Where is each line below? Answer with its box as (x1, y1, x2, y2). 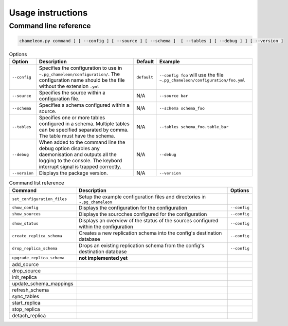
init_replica (12, 273, 37, 280)
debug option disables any (39, 145, 100, 152)
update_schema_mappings (12, 280, 73, 287)
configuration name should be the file (39, 77, 125, 84)
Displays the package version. (39, 170, 108, 176)
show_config (12, 205, 38, 211)
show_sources (12, 211, 41, 217)
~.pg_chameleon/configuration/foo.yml (159, 77, 246, 83)
